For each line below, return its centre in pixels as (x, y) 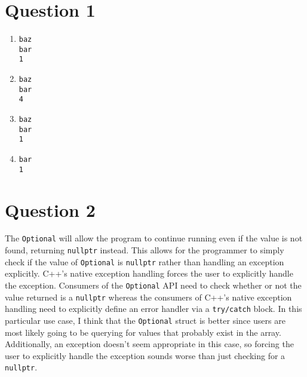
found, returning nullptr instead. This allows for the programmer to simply (145, 250)
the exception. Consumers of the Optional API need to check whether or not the (153, 285)
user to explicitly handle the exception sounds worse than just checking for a (145, 355)
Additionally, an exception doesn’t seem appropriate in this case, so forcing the (149, 344)
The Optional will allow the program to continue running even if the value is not (154, 238)
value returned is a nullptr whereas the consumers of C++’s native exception (148, 297)
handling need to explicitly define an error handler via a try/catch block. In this (153, 309)
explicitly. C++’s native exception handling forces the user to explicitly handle (149, 273)
